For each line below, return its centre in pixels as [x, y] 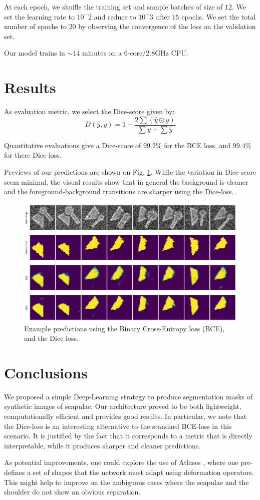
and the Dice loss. [51, 338]
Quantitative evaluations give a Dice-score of [73, 145]
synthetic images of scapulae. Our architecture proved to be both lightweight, [123, 406]
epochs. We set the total [219, 16]
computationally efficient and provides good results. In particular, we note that [125, 416]
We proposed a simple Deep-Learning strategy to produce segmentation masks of [128, 396]
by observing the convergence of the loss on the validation [167, 26]
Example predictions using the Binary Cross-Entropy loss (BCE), [124, 328]
